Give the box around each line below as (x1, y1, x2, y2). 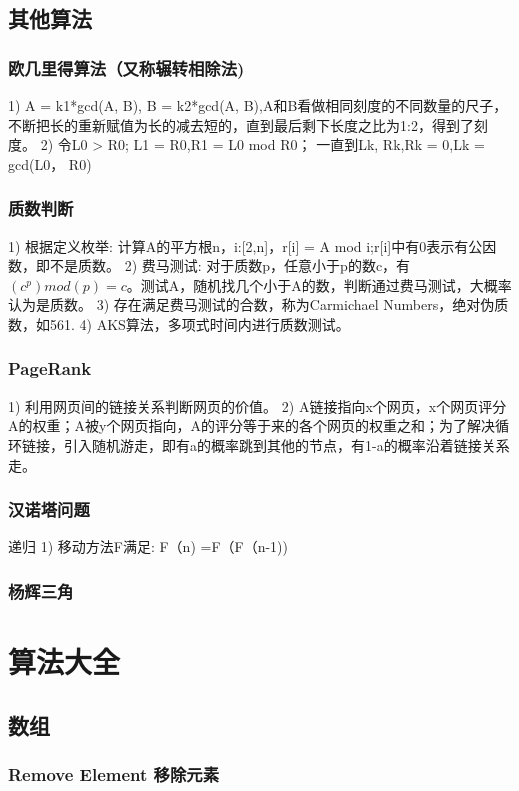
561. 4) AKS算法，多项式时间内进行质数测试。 (49, 313, 350, 334)
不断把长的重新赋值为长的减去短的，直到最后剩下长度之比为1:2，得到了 (8, 114, 474, 135)
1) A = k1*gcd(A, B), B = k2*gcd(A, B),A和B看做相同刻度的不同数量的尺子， (8, 95, 508, 115)
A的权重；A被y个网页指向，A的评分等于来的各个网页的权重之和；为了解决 (8, 415, 495, 436)
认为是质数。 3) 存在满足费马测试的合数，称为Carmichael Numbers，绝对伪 (8, 294, 495, 315)
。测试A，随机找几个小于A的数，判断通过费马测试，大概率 (126, 274, 512, 295)
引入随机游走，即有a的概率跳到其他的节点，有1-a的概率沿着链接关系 (63, 434, 510, 455)
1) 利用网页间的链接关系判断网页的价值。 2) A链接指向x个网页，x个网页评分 (8, 395, 507, 416)
